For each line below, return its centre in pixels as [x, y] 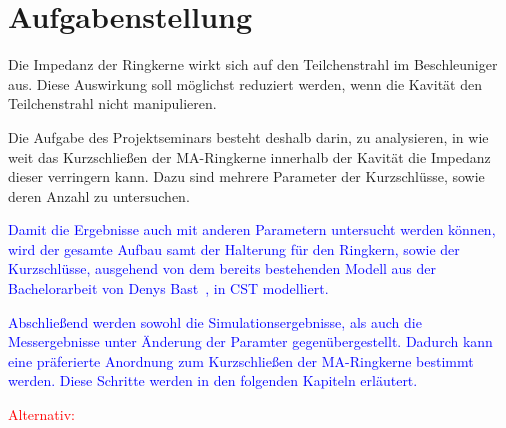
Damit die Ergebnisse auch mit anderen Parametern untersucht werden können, [252, 229]
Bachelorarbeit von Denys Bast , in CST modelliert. [168, 288]
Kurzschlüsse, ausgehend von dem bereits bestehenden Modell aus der [222, 268]
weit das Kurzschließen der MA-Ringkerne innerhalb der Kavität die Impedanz [249, 156]
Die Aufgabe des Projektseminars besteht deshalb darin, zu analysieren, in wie [248, 136]
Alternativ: [41, 414]
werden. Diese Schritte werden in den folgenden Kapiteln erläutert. [213, 380]
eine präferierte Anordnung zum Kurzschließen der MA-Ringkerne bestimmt [241, 360]
